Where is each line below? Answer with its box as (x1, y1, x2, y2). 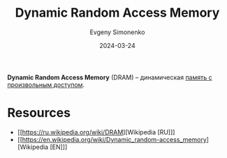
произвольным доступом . (7, 80, 85, 88)
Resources (7, 105, 71, 121)
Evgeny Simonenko (89, 28, 145, 36)
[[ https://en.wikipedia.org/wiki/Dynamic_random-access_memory (17, 135, 207, 143)
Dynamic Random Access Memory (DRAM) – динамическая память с (7, 73, 213, 81)
